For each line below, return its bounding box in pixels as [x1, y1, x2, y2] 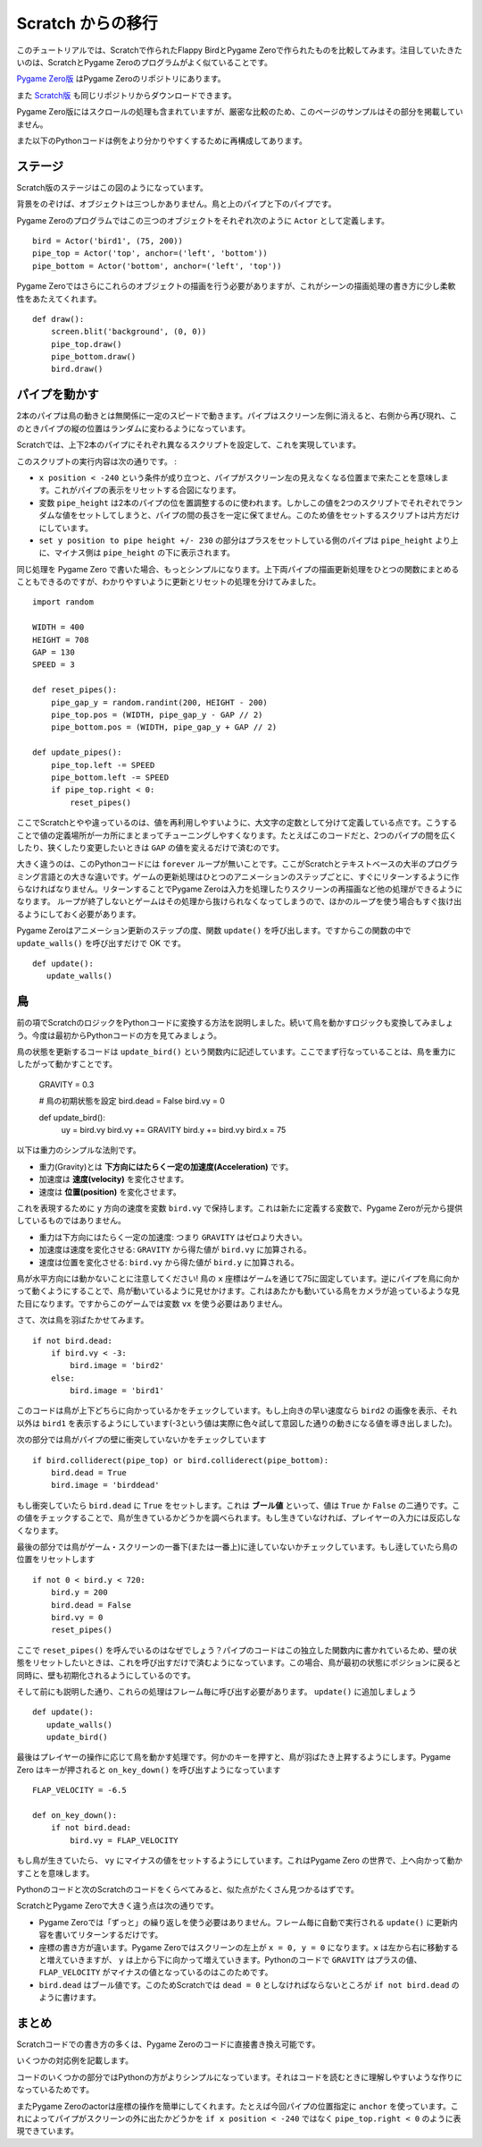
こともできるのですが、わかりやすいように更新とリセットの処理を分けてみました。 [16, 577, 321, 587]
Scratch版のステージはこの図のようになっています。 [16, 182, 209, 192]
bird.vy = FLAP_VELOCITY [70, 1835, 179, 1846]
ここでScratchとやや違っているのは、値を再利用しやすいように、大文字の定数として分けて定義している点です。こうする [16, 817, 458, 828]
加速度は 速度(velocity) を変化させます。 [38, 1174, 189, 1185]
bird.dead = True [50, 1467, 127, 1478]
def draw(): [32, 314, 85, 324]
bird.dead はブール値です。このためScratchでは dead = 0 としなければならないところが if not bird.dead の [38, 1979, 460, 1990]
